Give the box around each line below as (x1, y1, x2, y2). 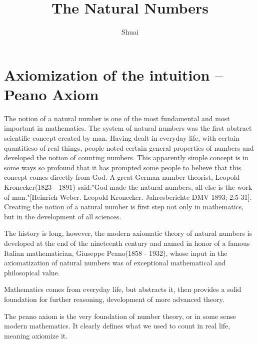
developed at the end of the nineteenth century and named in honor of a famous (4, 237, 250, 248)
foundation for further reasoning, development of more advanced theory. (4, 293, 224, 304)
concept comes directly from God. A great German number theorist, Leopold (4, 172, 240, 182)
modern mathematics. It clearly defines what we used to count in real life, (4, 320, 230, 331)
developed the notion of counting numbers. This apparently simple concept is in (4, 152, 248, 163)
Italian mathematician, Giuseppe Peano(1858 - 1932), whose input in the (4, 247, 227, 258)
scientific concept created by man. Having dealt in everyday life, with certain (4, 133, 239, 143)
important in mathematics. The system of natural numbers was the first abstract (4, 123, 252, 133)
